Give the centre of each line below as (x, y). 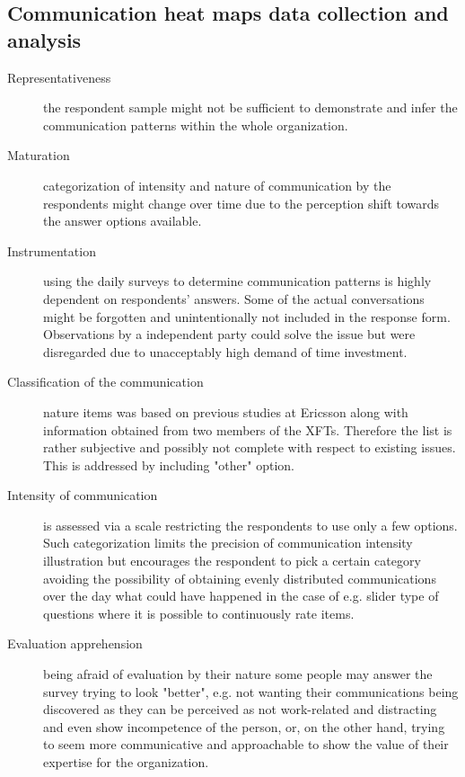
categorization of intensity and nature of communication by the (217, 185)
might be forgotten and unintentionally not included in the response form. (247, 316)
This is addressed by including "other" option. (169, 464)
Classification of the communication (105, 382)
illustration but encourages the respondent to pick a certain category (232, 561)
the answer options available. (123, 221)
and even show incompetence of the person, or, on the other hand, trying (244, 726)
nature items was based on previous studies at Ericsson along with (226, 411)
